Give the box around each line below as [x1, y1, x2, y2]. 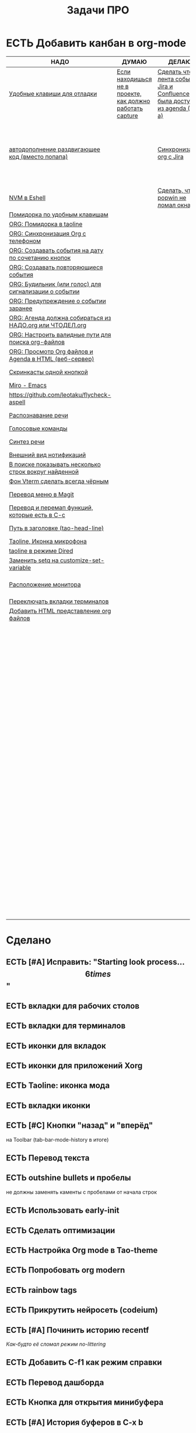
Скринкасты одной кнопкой [9, 367, 89, 376]
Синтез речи [9, 437, 45, 445]
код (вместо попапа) [9, 152, 68, 161]
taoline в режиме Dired [9, 546, 73, 554]
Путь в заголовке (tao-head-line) [9, 524, 104, 532]
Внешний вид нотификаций [9, 451, 86, 459]
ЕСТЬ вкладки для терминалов [6, 1021, 126, 1031]
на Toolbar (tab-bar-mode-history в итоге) [6, 1136, 109, 1143]
